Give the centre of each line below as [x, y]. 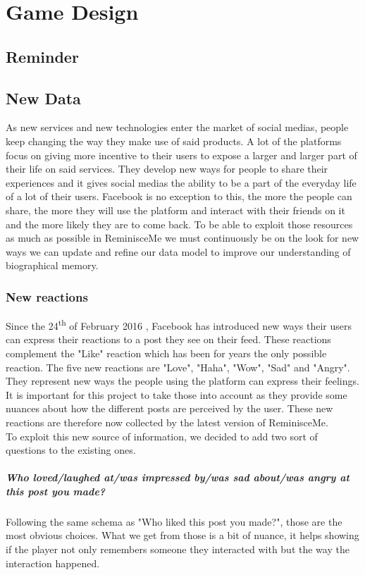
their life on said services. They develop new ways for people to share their [167, 169]
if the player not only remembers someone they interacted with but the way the [178, 549]
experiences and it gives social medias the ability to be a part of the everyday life [181, 182]
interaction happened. [53, 563]
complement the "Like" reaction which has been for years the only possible [166, 353]
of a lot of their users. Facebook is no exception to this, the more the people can [179, 196]
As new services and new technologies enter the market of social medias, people [177, 127]
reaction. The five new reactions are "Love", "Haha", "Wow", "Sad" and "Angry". [178, 367]
